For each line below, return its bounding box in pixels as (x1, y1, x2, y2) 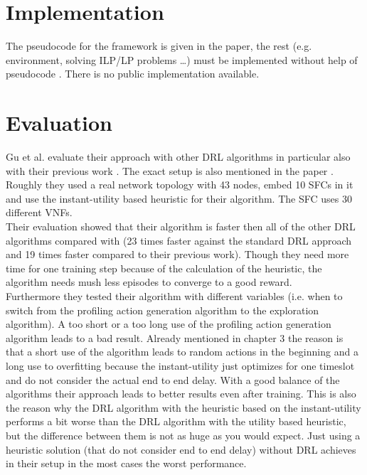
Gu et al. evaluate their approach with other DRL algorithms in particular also (6, 149, 351, 164)
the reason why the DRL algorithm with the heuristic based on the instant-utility (6, 400, 361, 415)
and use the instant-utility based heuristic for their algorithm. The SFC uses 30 (6, 191, 352, 206)
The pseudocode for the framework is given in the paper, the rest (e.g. (6, 38, 312, 53)
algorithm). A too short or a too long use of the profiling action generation (6, 316, 331, 331)
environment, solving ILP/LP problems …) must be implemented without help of (6, 52, 358, 67)
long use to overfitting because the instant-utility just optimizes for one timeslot (6, 358, 355, 373)
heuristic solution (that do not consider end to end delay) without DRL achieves (6, 442, 356, 457)
